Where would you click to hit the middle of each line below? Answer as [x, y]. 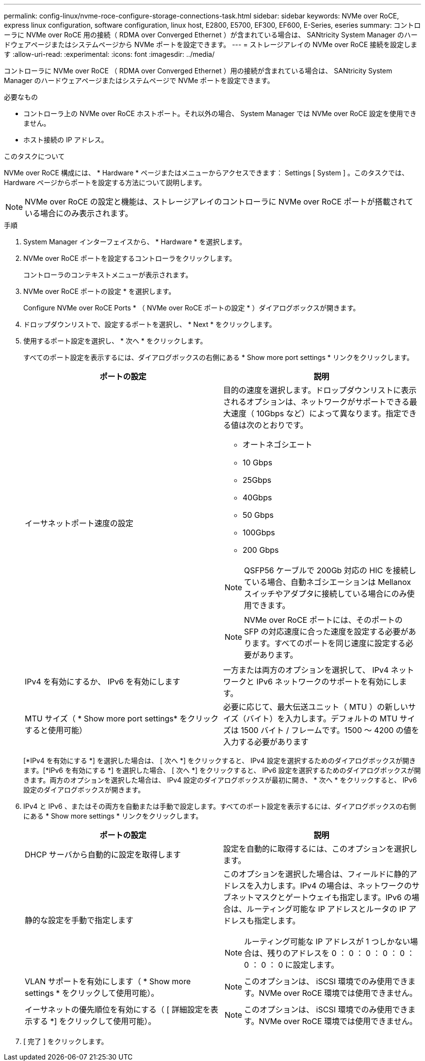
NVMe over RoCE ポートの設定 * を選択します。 [99, 291]
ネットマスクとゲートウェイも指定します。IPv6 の [321, 897]
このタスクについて [34, 156]
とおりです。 [285, 425]
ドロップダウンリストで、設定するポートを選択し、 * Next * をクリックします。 [150, 324]
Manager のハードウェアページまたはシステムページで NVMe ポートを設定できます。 [139, 80]
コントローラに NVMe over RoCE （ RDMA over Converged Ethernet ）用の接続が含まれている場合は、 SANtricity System [198, 71]
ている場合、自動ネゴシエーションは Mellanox [327, 582]
